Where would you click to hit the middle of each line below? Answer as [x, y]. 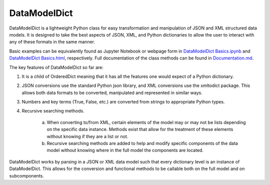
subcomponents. [27, 175]
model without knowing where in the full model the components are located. [125, 150]
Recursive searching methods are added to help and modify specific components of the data [142, 143]
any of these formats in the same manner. [52, 42]
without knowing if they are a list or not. [87, 136]
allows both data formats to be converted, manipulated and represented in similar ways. [112, 92]
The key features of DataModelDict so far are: [56, 67]
